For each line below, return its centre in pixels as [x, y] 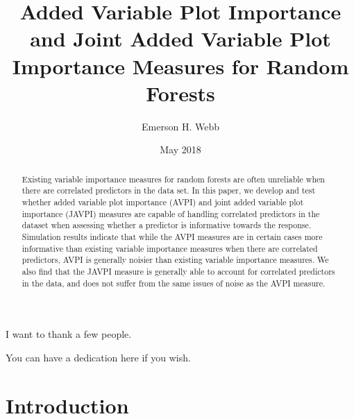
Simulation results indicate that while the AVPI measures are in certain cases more [172, 236]
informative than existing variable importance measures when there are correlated [170, 248]
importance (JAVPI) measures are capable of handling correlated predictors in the [171, 213]
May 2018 [180, 149]
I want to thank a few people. [69, 334]
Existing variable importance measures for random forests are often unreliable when [173, 179]
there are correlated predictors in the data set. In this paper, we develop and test [169, 190]
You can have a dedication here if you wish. [98, 357]
